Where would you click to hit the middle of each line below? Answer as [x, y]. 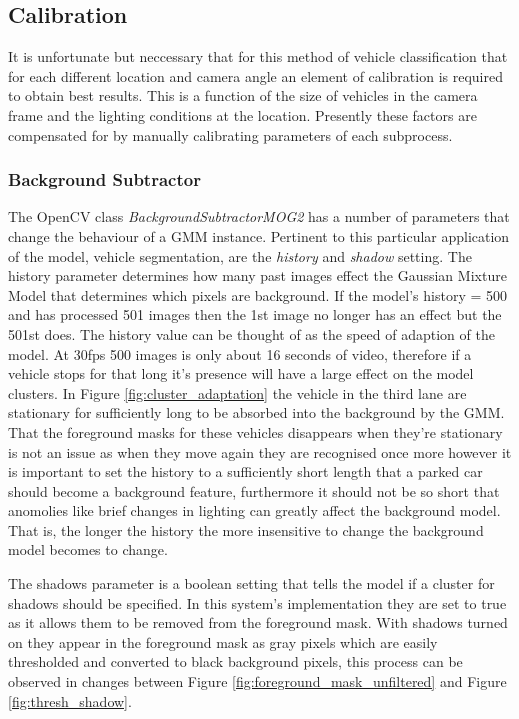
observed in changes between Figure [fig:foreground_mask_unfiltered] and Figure [257, 681]
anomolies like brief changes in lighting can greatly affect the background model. [254, 510]
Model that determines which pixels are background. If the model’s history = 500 [258, 294]
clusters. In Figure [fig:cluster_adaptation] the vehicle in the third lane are [237, 392]
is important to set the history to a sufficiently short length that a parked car [245, 471]
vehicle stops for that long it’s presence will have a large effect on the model [241, 373]
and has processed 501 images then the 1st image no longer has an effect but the [255, 314]
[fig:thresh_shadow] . [70, 700]
